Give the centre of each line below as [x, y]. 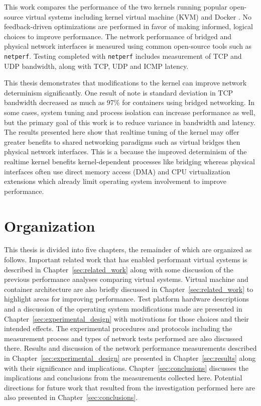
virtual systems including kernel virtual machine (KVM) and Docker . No [139, 16]
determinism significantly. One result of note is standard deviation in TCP [119, 92]
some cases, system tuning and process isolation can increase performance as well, [130, 112]
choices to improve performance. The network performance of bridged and [118, 36]
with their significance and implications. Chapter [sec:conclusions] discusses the [126, 368]
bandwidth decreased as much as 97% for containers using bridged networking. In [129, 102]
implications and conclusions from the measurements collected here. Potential [123, 378]
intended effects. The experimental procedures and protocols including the [118, 328]
